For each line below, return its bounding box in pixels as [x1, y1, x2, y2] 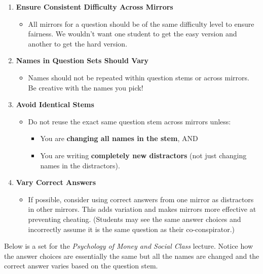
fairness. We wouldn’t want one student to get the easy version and [28, 28, 237, 39]
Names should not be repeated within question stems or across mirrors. [28, 72, 249, 82]
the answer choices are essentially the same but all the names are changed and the [4, 250, 259, 261]
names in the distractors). [40, 160, 120, 170]
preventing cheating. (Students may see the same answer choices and [28, 213, 241, 224]
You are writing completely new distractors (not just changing [40, 150, 247, 160]
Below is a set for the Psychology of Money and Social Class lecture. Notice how [4, 241, 253, 251]
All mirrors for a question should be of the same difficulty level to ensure [28, 18, 254, 29]
